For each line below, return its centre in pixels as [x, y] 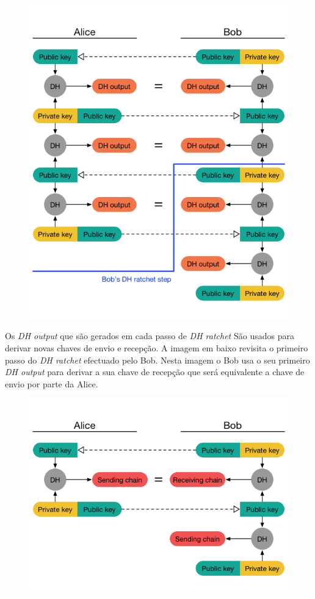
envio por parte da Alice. [52, 383]
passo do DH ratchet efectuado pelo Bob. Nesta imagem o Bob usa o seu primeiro [157, 360]
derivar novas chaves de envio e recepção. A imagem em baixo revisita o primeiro [157, 348]
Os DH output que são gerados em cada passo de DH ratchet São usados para [150, 336]
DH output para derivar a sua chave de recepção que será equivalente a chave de [155, 372]
